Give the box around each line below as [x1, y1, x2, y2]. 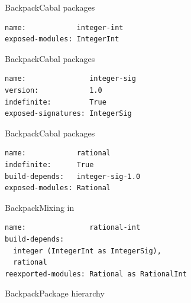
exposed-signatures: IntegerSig [5, 109, 132, 118]
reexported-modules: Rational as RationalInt [5, 269, 187, 278]
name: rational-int [5, 223, 141, 232]
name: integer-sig [5, 74, 136, 83]
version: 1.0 [5, 86, 102, 95]
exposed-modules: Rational [5, 184, 111, 193]
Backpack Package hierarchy [5, 287, 105, 299]
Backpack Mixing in [5, 201, 75, 213]
